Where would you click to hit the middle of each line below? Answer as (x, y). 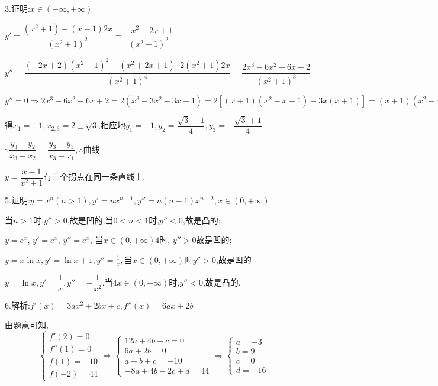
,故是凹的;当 (90, 220)
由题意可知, (27, 325)
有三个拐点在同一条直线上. (94, 176)
